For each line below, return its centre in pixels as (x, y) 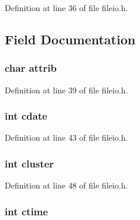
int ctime (26, 211)
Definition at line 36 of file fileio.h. (66, 8)
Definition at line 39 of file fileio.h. (66, 90)
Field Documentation (70, 39)
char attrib (31, 68)
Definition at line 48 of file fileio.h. (66, 185)
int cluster (29, 163)
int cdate (26, 116)
